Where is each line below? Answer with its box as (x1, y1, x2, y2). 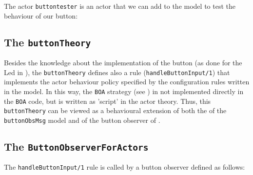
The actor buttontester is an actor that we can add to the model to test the (4, 1, 235, 11)
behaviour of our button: (4, 10, 78, 20)
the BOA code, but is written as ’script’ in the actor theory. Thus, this (4, 96, 211, 106)
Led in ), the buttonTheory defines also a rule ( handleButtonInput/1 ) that (4, 67, 230, 77)
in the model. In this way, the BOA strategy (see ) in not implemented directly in (4, 86, 244, 96)
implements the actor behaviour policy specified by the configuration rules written (4, 77, 250, 87)
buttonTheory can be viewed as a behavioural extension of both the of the (4, 105, 227, 116)
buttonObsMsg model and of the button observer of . (4, 115, 160, 125)
